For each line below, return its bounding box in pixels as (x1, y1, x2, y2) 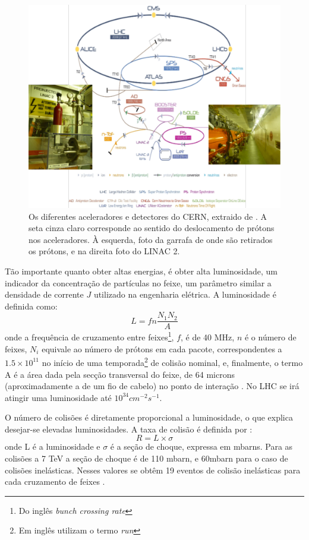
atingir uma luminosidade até (5, 391, 112, 403)
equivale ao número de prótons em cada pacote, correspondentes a (42, 342, 282, 355)
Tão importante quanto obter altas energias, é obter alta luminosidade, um (5, 264, 278, 277)
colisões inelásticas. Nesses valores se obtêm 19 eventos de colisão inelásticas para (5, 463, 301, 476)
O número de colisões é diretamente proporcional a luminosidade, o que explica (5, 411, 293, 424)
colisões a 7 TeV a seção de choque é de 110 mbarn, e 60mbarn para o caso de (5, 452, 288, 465)
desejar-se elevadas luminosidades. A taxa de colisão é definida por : (5, 422, 253, 435)
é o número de (244, 331, 297, 343)
